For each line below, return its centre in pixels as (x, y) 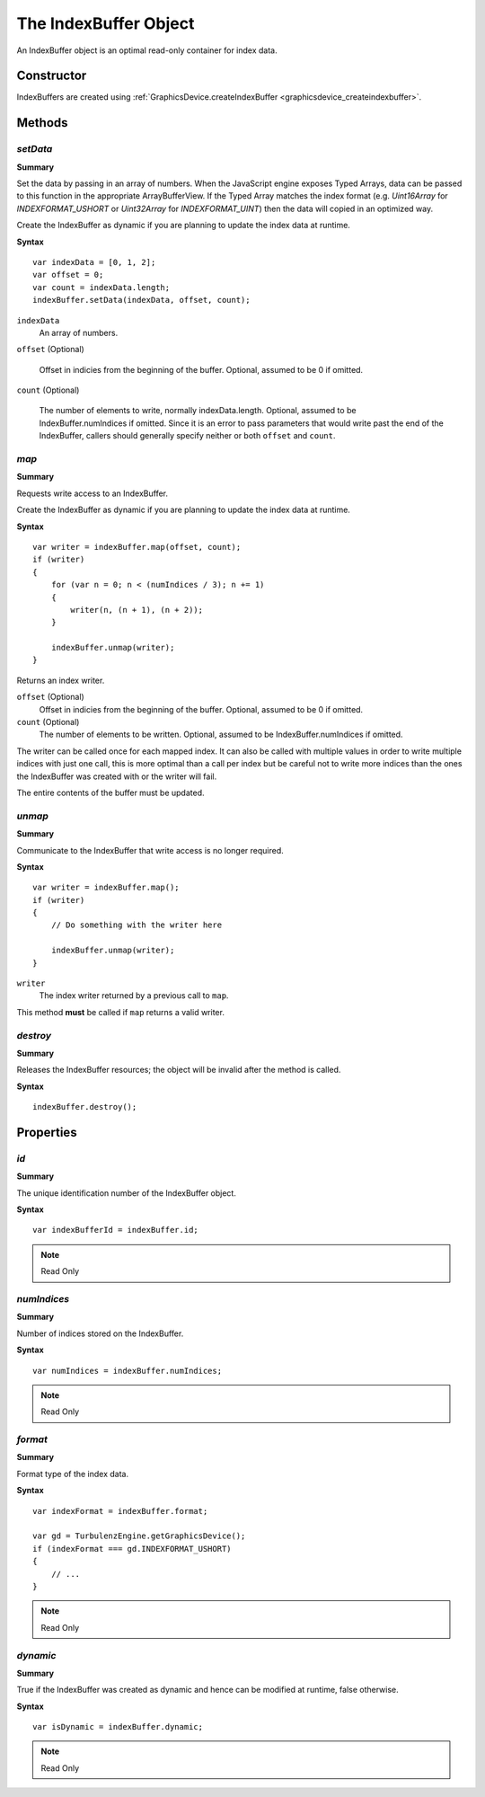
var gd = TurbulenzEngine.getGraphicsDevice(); (139, 1536)
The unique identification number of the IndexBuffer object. (127, 1193)
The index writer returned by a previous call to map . (134, 996)
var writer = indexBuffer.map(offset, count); (137, 547)
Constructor (52, 76)
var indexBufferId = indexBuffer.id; (116, 1230)
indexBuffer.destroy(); (85, 1107)
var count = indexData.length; (101, 287)
